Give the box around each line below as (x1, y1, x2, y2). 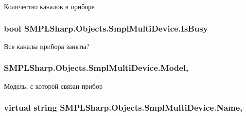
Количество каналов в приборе (4, 1, 95, 11)
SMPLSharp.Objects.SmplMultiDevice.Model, (4, 62, 189, 74)
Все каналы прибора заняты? (4, 41, 90, 51)
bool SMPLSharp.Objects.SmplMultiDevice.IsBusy (4, 22, 208, 34)
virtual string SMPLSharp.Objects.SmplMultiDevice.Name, (4, 101, 243, 114)
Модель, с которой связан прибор (4, 81, 103, 91)
